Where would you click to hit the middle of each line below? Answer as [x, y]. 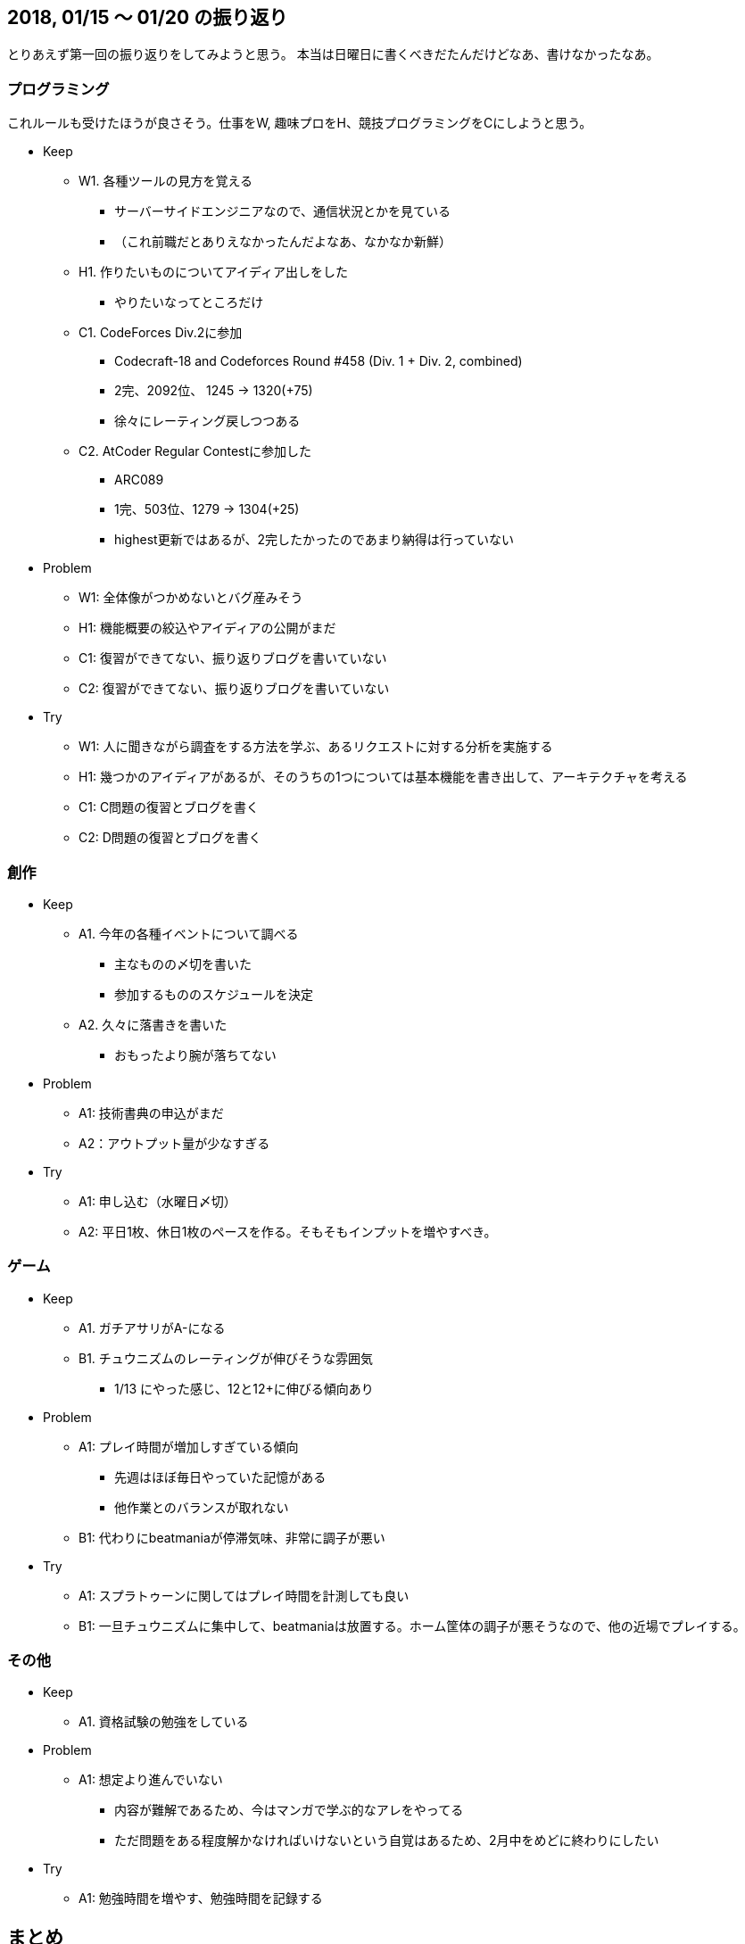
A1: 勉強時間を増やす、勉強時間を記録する [201, 1899]
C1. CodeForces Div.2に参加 [161, 333]
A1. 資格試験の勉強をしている [164, 1722]
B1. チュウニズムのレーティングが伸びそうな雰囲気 [226, 1358]
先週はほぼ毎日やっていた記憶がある [220, 1477]
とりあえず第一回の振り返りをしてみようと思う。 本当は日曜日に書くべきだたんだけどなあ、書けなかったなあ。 [333, 54]
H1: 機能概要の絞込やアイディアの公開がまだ [207, 628]
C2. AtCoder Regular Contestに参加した [195, 451]
